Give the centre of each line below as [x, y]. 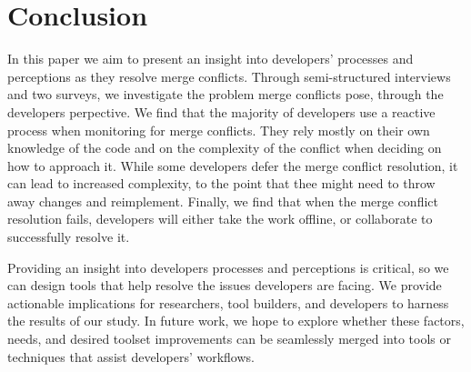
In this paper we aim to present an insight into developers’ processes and [210, 59]
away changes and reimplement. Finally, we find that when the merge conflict [223, 201]
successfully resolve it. [69, 237]
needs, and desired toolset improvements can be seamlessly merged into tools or [229, 339]
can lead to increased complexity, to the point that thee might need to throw [221, 183]
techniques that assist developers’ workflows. [131, 356]
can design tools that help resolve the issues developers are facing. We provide [225, 285]
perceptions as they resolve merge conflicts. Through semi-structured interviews [229, 76]
